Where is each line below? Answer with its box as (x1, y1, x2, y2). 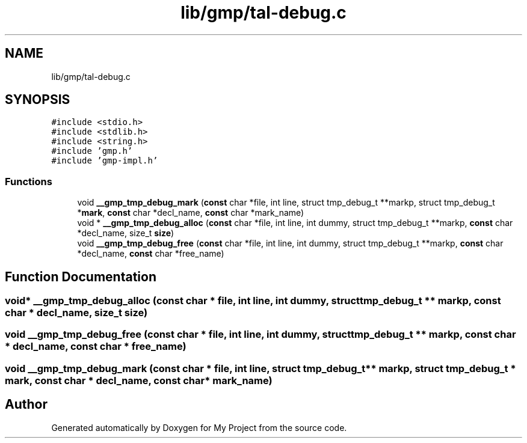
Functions (5, 175, 52, 188)
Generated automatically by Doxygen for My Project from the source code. (51, 422, 347, 433)
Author (5, 397, 48, 412)
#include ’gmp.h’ (51, 146, 133, 156)
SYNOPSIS (5, 92, 70, 108)
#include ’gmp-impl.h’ (51, 156, 158, 166)
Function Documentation (5, 269, 156, 284)
